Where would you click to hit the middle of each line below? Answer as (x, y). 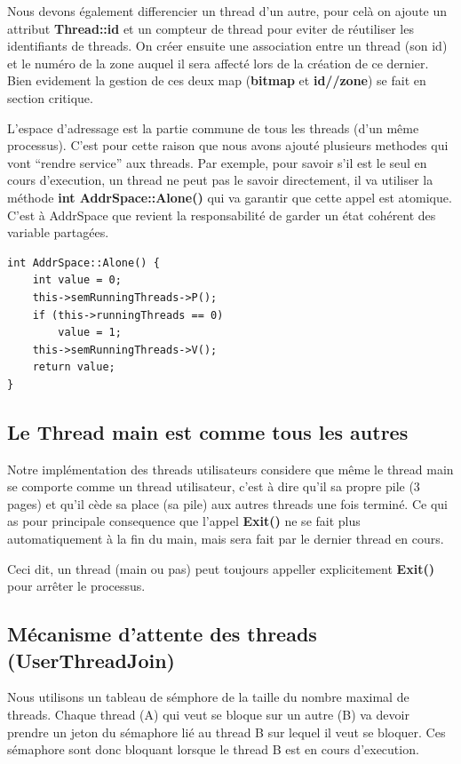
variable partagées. (58, 232)
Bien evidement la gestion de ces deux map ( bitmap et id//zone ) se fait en (217, 80)
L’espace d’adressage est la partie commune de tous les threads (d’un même (213, 127)
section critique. (50, 97)
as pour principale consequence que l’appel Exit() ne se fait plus (184, 521)
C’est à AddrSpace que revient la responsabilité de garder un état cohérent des (222, 215)
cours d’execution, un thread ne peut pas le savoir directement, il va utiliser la (220, 180)
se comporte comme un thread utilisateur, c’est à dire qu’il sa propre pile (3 (214, 486)
